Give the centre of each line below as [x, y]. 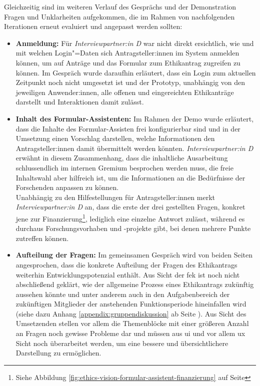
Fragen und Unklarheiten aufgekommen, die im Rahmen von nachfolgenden [119, 16]
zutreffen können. [42, 238]
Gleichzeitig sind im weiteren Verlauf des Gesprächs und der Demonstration [120, 6]
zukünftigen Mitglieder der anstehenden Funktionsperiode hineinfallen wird [131, 304]
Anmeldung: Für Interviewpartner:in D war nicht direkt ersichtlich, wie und [135, 43]
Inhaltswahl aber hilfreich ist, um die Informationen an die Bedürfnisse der [130, 177]
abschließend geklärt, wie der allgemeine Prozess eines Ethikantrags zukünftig [135, 284]
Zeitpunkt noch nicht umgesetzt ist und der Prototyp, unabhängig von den [130, 82]
